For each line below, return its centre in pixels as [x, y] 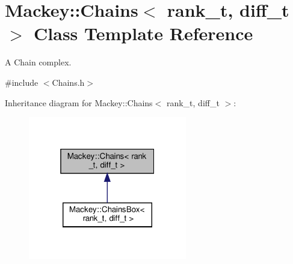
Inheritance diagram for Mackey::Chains [79, 102]
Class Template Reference [143, 33]
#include [22, 82]
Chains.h [68, 82]
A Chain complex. [38, 62]
